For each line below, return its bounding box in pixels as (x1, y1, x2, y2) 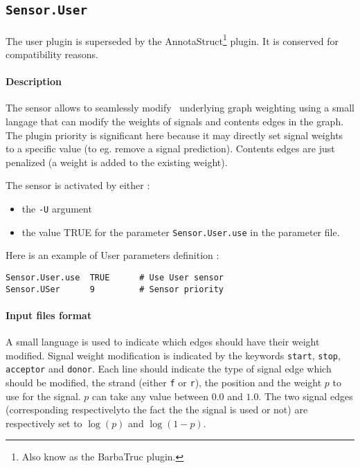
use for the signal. (6, 388, 81, 403)
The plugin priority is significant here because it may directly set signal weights (6, 127, 343, 142)
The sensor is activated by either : (6, 178, 150, 192)
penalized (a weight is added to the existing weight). (6, 154, 228, 169)
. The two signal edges (258, 388, 353, 403)
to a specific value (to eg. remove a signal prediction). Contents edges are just (6, 141, 335, 156)
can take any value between (92, 388, 209, 403)
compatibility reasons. (6, 47, 98, 62)
